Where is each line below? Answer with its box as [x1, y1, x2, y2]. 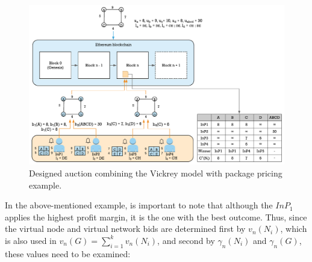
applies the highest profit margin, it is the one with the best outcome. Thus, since [5, 210, 307, 223]
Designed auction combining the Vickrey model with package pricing [29, 167, 282, 179]
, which [280, 222, 307, 235]
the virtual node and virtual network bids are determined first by [5, 222, 246, 235]
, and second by [157, 234, 215, 246]
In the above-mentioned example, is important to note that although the [5, 199, 273, 211]
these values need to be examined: [5, 247, 131, 260]
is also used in [5, 234, 57, 246]
